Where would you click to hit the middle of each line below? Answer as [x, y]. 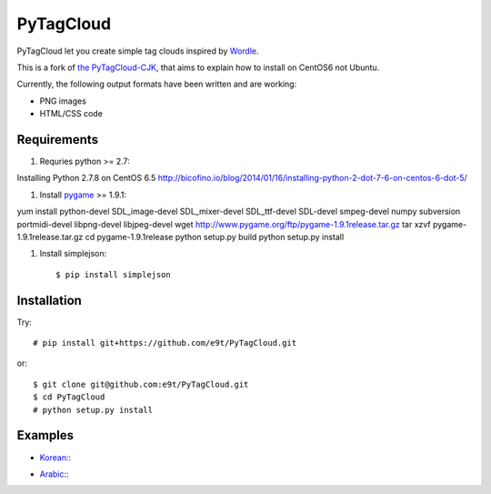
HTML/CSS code [71, 114]
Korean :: [55, 457]
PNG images [63, 101]
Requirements [58, 140]
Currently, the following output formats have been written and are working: [157, 84]
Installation [49, 300]
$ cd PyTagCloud [69, 397]
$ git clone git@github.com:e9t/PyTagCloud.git [141, 384]
